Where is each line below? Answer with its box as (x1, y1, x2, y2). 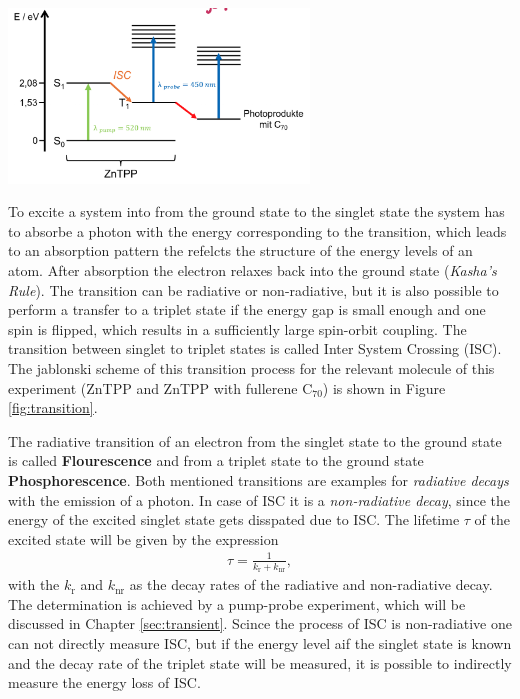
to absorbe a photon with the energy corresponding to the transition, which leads (8, 220, 507, 241)
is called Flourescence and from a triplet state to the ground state (8, 450, 424, 471)
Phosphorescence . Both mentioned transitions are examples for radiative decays (8, 470, 509, 491)
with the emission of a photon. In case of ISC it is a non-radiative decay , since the (8, 489, 511, 510)
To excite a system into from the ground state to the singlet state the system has (8, 201, 505, 222)
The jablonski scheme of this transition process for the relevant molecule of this (8, 358, 495, 379)
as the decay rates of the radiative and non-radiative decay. (129, 574, 493, 595)
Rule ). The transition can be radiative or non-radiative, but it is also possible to (8, 279, 499, 300)
